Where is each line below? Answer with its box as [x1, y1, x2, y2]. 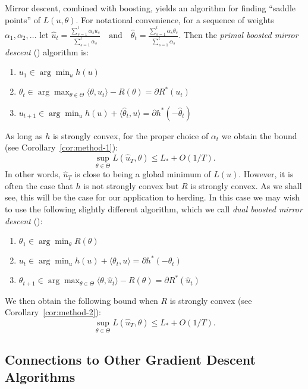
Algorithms [5, 367, 76, 385]
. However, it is [238, 168, 294, 180]
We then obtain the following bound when [5, 294, 158, 306]
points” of [5, 13, 40, 26]
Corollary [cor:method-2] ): [5, 306, 101, 318]
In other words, [5, 168, 61, 180]
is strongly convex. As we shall [190, 179, 302, 192]
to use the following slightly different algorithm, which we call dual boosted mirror [5, 203, 303, 215]
